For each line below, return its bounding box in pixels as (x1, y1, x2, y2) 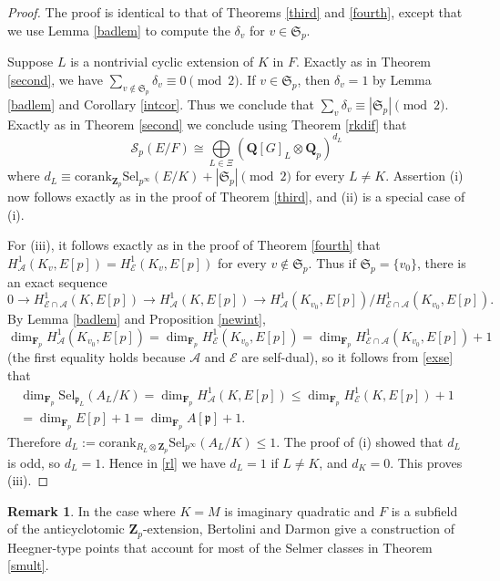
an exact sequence (7, 272, 107, 291)
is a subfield (391, 501, 458, 520)
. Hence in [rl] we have (101, 452, 226, 472)
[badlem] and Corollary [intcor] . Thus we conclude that (7, 94, 315, 113)
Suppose (7, 52, 54, 71)
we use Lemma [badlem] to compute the (7, 20, 230, 39)
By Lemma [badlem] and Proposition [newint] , (7, 309, 266, 328)
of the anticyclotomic (7, 519, 125, 538)
